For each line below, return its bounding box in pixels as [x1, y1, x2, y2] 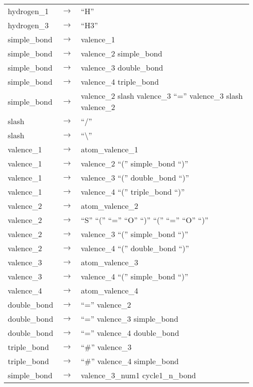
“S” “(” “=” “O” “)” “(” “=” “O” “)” [81, 214, 209, 225]
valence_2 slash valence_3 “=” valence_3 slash [81, 90, 243, 101]
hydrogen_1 [8, 5, 49, 17]
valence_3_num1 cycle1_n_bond [81, 369, 196, 381]
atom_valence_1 [81, 144, 139, 155]
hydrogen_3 [8, 19, 49, 31]
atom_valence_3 [81, 257, 139, 268]
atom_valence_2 [81, 200, 139, 211]
